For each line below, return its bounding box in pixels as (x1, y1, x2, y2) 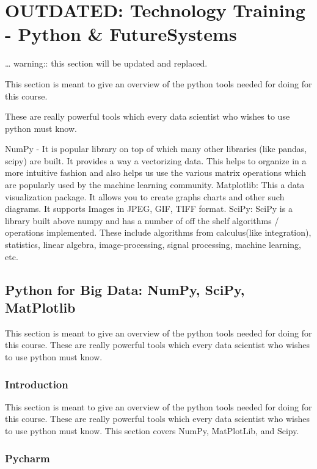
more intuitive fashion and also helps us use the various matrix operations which (5, 166, 307, 179)
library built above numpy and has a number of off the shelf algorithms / (5, 214, 279, 227)
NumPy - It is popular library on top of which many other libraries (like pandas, (5, 142, 307, 155)
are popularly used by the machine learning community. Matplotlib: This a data (5, 178, 305, 191)
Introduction (5, 376, 68, 391)
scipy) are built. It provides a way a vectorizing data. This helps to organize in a (5, 154, 307, 167)
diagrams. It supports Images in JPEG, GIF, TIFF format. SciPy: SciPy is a (5, 202, 293, 215)
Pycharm (5, 450, 50, 465)
